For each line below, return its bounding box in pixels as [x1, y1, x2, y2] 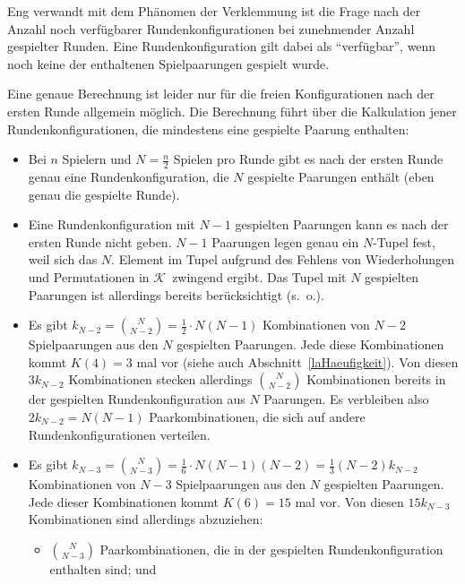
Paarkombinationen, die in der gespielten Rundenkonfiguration [99, 539, 443, 558]
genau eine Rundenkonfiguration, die [28, 167, 229, 185]
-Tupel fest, [373, 232, 435, 251]
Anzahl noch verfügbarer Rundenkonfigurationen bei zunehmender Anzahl [7, 19, 415, 38]
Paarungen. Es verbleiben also [263, 390, 429, 408]
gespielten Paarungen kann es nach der [235, 215, 449, 234]
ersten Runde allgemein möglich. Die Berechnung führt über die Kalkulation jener [7, 101, 457, 120]
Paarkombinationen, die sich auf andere [149, 407, 366, 425]
